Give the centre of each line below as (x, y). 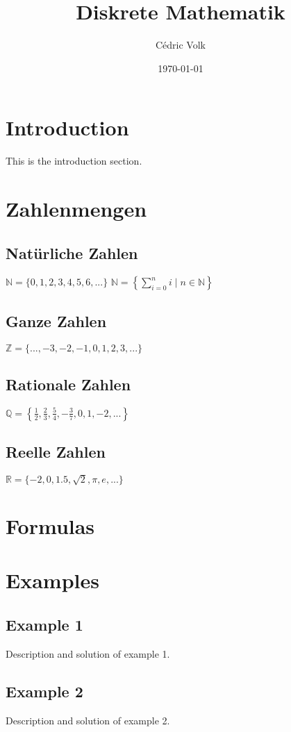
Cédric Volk (181, 45)
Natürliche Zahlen (72, 252)
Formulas (50, 526)
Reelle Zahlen (56, 452)
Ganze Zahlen (56, 321)
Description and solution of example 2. (88, 720)
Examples (52, 580)
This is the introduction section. (74, 161)
